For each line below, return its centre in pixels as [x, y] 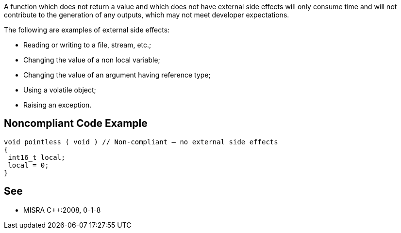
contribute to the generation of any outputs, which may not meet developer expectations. [147, 15]
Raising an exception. [58, 105]
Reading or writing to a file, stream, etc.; [87, 45]
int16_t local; [37, 157]
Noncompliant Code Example [76, 124]
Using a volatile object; [60, 90]
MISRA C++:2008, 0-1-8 [62, 210]
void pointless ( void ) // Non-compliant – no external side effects [141, 142]
